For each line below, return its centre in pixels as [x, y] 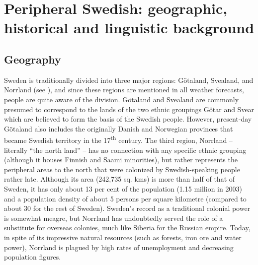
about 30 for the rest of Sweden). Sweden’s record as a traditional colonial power [127, 208]
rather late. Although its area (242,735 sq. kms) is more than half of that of [120, 179]
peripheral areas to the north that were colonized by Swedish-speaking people [122, 169]
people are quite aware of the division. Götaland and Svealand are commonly [122, 99]
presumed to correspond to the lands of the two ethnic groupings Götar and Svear [129, 109]
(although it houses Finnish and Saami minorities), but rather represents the [121, 160]
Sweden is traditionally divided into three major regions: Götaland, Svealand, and [129, 80]
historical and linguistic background [129, 28]
